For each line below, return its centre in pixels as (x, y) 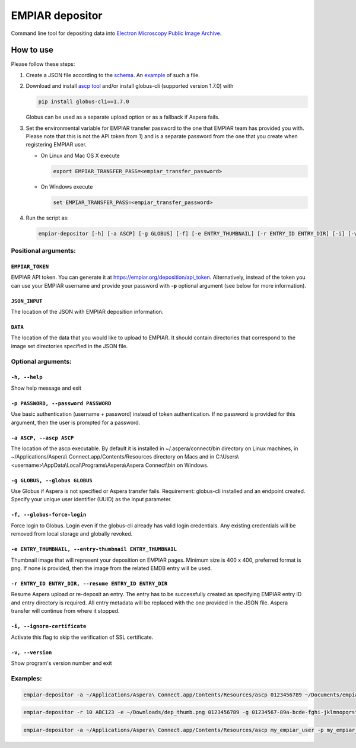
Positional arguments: (44, 251)
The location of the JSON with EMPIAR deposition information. (87, 312)
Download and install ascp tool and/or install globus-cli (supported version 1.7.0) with (130, 86)
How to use (32, 50)
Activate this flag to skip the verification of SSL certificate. (82, 637)
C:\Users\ (227, 457)
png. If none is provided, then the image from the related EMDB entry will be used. (112, 568)
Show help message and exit (46, 388)
